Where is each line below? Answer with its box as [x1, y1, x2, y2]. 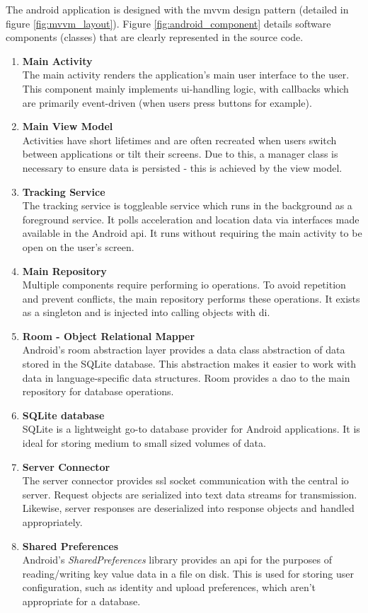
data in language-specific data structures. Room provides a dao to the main [22, 370, 350, 385]
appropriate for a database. [22, 593, 141, 608]
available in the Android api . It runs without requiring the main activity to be [22, 226, 362, 240]
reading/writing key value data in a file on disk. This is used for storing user [22, 566, 354, 580]
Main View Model [22, 119, 113, 134]
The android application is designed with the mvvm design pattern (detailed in [6, 2, 349, 16]
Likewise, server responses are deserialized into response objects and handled [22, 501, 355, 515]
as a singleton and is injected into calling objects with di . [22, 305, 270, 320]
